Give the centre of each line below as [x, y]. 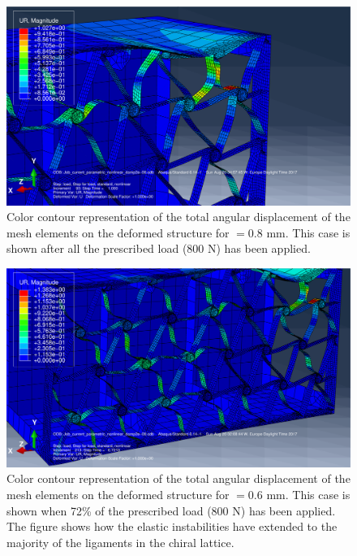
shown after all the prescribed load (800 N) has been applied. [159, 248]
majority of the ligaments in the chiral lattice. [120, 542]
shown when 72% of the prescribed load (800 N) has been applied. [171, 510]
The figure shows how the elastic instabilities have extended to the [172, 526]
